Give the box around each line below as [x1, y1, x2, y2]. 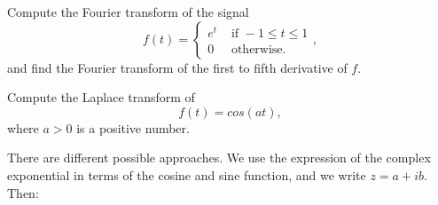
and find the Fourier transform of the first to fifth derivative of [7, 58, 348, 76]
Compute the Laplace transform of [7, 88, 195, 106]
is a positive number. [76, 118, 190, 137]
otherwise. [231, 43, 286, 57]
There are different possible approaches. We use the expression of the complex [7, 148, 431, 167]
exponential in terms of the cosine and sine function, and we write [7, 165, 366, 184]
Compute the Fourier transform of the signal [7, 3, 249, 20]
